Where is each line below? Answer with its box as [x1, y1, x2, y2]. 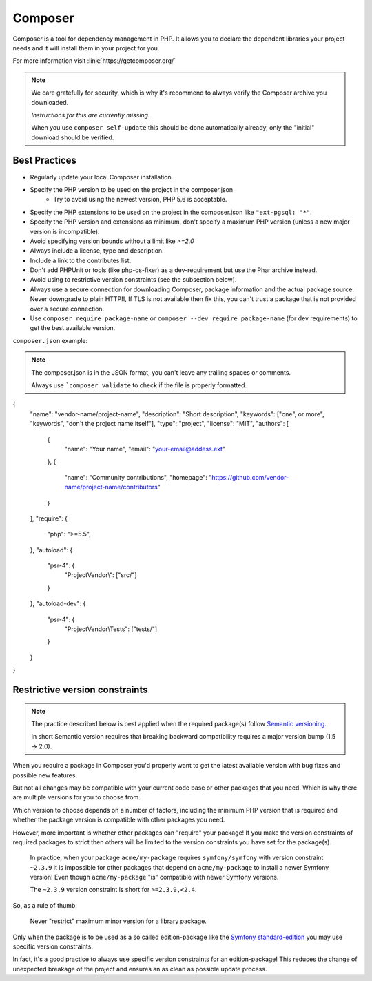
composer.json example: [12, 336, 88, 344]
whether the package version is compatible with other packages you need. [12, 815, 225, 824]
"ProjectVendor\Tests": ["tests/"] [64, 625, 158, 633]
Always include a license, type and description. [30, 246, 165, 255]
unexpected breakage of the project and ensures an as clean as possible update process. [12, 964, 267, 973]
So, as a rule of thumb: [12, 901, 77, 909]
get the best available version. [30, 324, 116, 332]
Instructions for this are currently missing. [31, 110, 150, 119]
